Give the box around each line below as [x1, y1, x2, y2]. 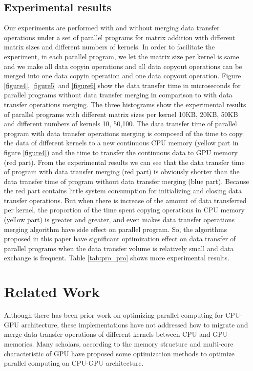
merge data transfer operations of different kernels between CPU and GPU [4, 329, 228, 339]
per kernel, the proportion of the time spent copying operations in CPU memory [4, 205, 245, 215]
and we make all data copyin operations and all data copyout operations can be [4, 61, 242, 71]
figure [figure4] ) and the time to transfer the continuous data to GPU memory [4, 147, 238, 157]
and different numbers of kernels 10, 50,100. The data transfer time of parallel [4, 118, 237, 129]
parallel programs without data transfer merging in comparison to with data [4, 90, 232, 100]
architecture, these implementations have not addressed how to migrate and [21, 319, 248, 329]
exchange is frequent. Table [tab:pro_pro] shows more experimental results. [4, 253, 230, 263]
